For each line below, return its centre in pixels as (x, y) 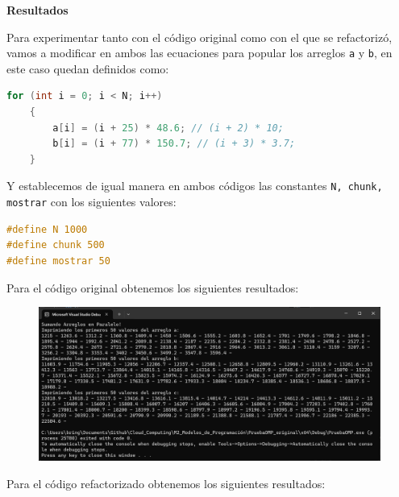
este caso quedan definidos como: (88, 68)
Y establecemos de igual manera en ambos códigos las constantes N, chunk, (195, 186)
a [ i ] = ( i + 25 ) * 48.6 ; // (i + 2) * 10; (168, 128)
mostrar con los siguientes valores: (91, 202)
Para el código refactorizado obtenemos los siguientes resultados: (166, 483)
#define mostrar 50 (58, 261)
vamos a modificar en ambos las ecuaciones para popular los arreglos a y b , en (199, 53)
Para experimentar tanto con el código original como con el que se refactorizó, (199, 37)
